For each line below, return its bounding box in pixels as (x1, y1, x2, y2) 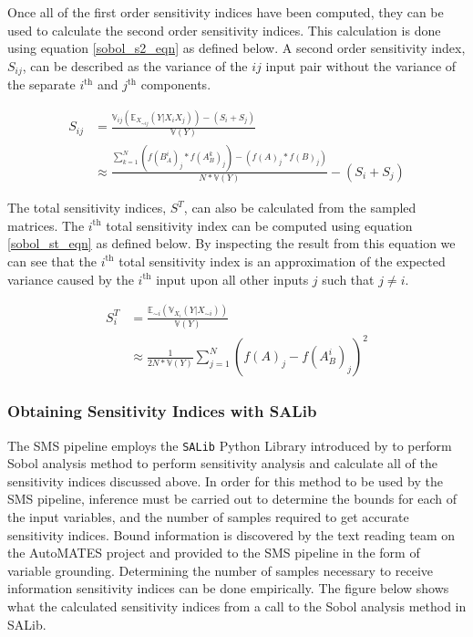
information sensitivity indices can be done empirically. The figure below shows (7, 579, 449, 598)
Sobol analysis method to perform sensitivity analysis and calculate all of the (7, 454, 437, 473)
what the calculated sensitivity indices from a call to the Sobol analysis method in (7, 596, 467, 615)
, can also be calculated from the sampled (183, 198, 416, 217)
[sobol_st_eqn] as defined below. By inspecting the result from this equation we (7, 234, 456, 253)
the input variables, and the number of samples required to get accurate (7, 507, 409, 527)
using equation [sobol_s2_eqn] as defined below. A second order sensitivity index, (7, 38, 466, 57)
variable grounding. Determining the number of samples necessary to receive (7, 560, 433, 580)
